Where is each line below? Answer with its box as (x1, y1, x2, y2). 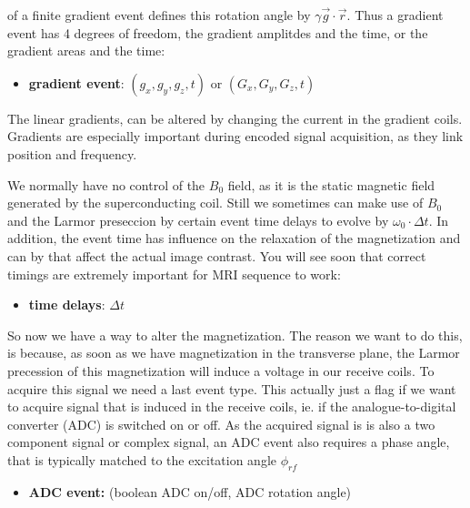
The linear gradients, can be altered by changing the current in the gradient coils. (7, 108, 463, 127)
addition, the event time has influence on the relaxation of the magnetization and (7, 229, 461, 248)
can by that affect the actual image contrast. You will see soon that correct (7, 246, 426, 265)
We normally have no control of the (7, 175, 205, 194)
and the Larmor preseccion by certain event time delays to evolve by (7, 210, 389, 229)
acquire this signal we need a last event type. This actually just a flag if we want (7, 379, 456, 398)
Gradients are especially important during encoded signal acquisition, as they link (7, 127, 464, 146)
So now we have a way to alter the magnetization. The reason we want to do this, (7, 325, 463, 344)
